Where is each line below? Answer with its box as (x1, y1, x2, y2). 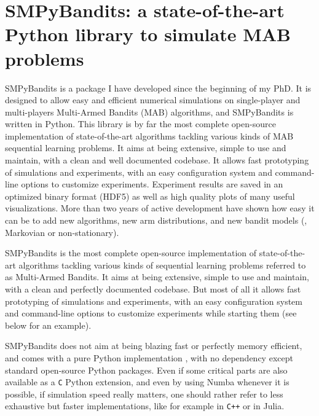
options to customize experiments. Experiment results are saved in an (21, 178, 283, 190)
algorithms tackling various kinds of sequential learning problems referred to (18, 258, 306, 271)
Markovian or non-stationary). (5, 226, 119, 238)
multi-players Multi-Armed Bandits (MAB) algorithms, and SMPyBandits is (5, 105, 294, 118)
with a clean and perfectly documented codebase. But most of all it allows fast (5, 283, 301, 295)
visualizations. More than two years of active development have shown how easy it (5, 202, 315, 214)
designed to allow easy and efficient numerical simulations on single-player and (5, 93, 301, 106)
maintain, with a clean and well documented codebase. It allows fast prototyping (5, 154, 309, 167)
